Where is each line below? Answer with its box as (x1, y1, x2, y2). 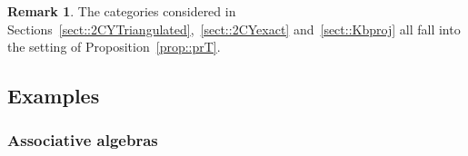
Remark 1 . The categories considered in (7, 2, 236, 20)
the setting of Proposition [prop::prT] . (7, 37, 221, 56)
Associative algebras (7, 129, 158, 151)
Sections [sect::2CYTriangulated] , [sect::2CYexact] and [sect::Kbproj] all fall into (7, 19, 461, 38)
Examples (7, 82, 100, 110)
